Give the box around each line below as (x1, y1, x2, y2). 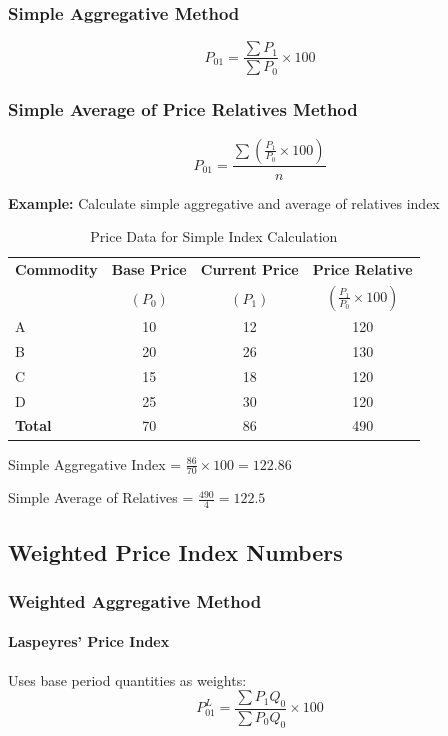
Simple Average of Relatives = (8, 487, 194, 508)
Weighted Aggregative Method (8, 588, 262, 613)
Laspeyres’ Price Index (8, 631, 170, 652)
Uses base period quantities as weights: (8, 669, 247, 690)
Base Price (111, 258, 187, 279)
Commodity (15, 258, 98, 279)
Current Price (200, 258, 299, 279)
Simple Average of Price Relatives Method (8, 97, 358, 122)
